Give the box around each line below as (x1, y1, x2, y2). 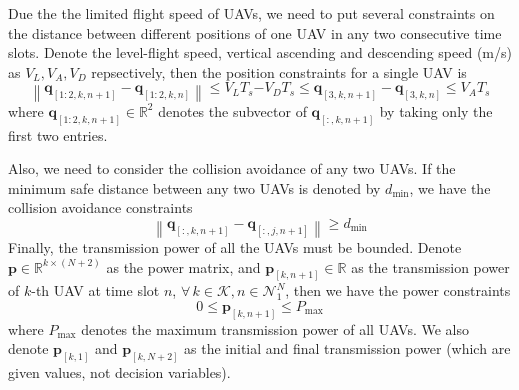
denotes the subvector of (158, 100, 307, 121)
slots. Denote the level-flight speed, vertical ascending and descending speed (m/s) (8, 42, 512, 63)
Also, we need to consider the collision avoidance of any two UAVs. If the (8, 158, 456, 179)
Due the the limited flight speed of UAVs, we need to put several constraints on (8, 3, 495, 23)
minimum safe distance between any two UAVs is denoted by (8, 177, 381, 198)
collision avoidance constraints (8, 197, 193, 218)
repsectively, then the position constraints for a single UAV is (91, 61, 467, 82)
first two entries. (8, 124, 108, 145)
